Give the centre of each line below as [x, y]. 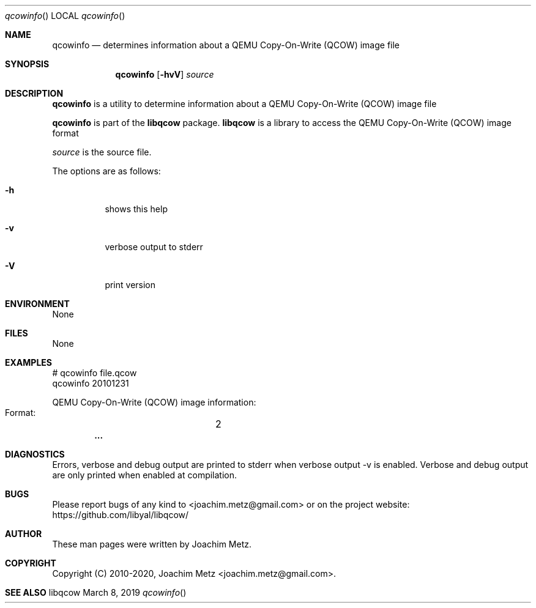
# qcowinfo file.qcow [95, 373]
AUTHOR [24, 534]
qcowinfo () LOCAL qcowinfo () [65, 16]
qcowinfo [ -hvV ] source [165, 74]
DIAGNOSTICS [35, 454]
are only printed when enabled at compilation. [145, 475]
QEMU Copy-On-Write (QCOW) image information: [154, 402]
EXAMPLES [28, 362]
